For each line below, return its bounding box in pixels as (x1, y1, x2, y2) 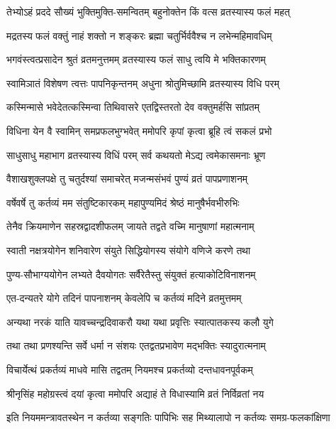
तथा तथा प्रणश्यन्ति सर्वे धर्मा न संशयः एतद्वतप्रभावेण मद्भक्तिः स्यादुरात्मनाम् (6, 338, 266, 353)
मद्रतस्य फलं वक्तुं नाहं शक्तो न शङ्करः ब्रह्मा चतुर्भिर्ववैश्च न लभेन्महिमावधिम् (6, 28, 272, 43)
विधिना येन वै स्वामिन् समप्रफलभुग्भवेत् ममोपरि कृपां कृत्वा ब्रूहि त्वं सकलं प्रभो (6, 123, 272, 138)
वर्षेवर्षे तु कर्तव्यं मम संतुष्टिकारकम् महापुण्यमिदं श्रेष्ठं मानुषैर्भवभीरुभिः (6, 195, 240, 210)
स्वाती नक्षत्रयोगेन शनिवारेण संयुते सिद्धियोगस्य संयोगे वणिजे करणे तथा (6, 242, 251, 257)
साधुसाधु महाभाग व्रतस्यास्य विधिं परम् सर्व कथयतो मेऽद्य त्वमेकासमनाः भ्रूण (6, 147, 266, 162)
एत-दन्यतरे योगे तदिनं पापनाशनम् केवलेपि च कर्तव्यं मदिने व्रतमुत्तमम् (6, 290, 242, 305)
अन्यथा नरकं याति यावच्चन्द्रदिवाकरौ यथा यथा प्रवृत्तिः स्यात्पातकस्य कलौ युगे (6, 314, 274, 329)
